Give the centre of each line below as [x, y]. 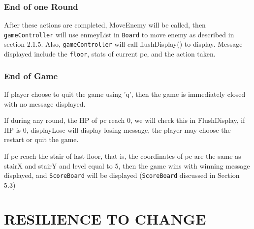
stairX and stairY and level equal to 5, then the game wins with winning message [127, 165]
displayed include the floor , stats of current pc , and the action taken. [110, 54]
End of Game [31, 75]
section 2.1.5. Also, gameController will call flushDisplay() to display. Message [123, 44]
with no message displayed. [45, 103]
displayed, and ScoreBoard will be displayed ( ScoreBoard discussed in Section [122, 175]
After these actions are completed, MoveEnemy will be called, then [105, 25]
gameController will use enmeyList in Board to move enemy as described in [119, 34]
